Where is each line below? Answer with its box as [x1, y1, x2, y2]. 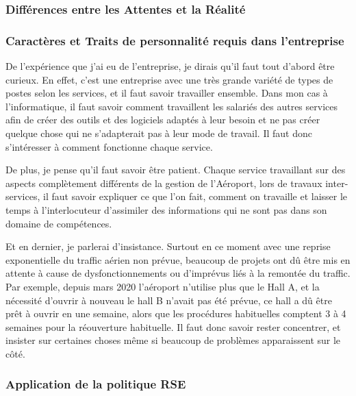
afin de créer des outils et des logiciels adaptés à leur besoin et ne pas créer [5, 112, 320, 127]
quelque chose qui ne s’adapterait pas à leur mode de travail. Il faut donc [5, 126, 312, 140]
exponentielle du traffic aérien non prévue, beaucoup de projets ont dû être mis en [5, 252, 351, 267]
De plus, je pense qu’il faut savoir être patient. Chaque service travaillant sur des [5, 162, 346, 177]
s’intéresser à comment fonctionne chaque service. [5, 139, 213, 153]
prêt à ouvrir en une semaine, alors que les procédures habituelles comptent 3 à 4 [5, 306, 346, 321]
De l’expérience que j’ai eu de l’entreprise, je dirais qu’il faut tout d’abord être [5, 59, 335, 73]
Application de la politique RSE [5, 375, 186, 393]
